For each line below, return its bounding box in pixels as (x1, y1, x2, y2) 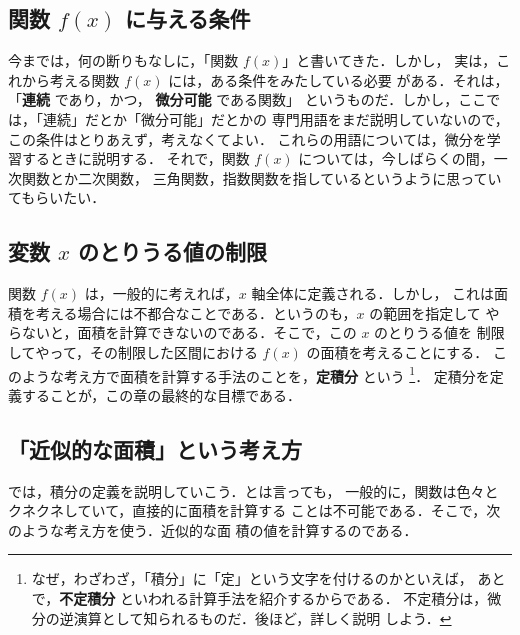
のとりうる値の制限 (78, 236, 268, 267)
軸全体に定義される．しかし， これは (251, 283, 495, 304)
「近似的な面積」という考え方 (8, 433, 302, 464)
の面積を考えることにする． (306, 341, 489, 362)
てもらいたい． (8, 187, 106, 208)
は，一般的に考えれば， (84, 283, 239, 304)
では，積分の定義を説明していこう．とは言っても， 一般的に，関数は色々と (8, 480, 499, 501)
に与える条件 (125, 3, 251, 34)
